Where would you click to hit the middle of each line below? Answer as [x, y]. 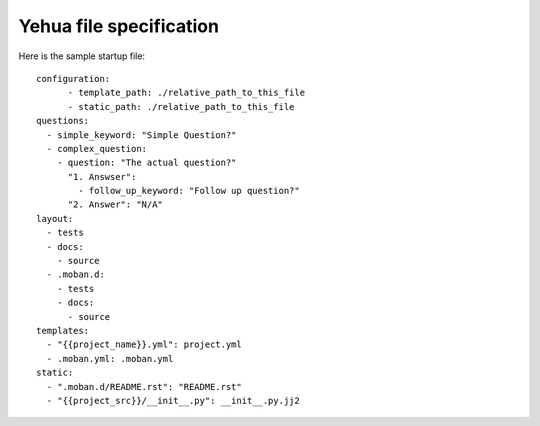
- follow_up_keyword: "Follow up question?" [189, 191]
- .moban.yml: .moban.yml [110, 358]
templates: [63, 330]
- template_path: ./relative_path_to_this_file [186, 93]
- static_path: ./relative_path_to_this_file [181, 106]
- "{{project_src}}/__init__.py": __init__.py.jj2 [173, 400]
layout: [55, 218]
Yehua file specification [119, 26]
